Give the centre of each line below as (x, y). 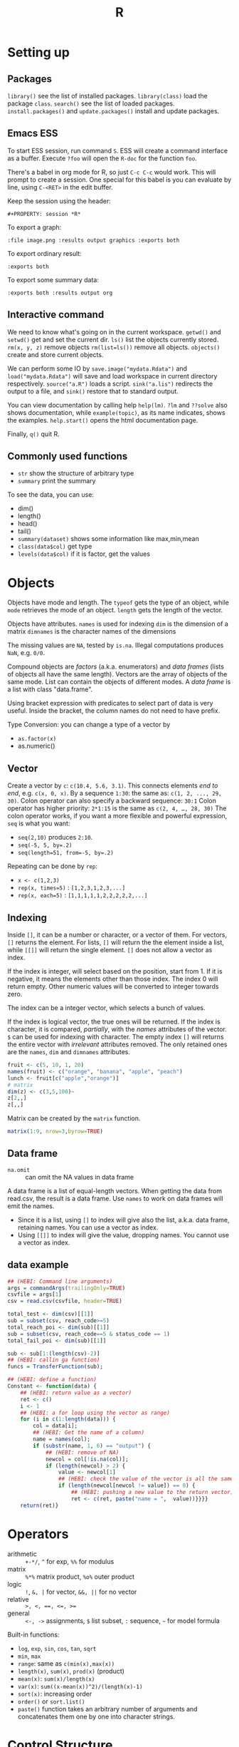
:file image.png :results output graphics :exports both (94, 240)
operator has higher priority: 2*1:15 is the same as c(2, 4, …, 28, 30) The (117, 808)
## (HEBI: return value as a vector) (76, 1393)
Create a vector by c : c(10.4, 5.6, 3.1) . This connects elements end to (113, 785)
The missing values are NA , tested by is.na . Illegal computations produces (116, 645)
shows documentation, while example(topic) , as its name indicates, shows (116, 412)
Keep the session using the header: (59, 201)
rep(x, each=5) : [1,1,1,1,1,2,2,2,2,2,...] (83, 895)
